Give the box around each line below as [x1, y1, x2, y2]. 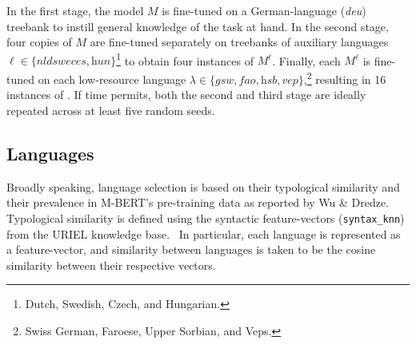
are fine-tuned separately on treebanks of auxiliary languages [90, 34, 389, 50]
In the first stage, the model [6, 2, 144, 18]
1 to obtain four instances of [116, 49, 254, 69]
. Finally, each [272, 52, 341, 69]
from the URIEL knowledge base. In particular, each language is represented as [6, 225, 401, 242]
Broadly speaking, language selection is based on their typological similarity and [6, 178, 400, 195]
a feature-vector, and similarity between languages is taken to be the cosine [6, 241, 376, 258]
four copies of [6, 34, 72, 50]
